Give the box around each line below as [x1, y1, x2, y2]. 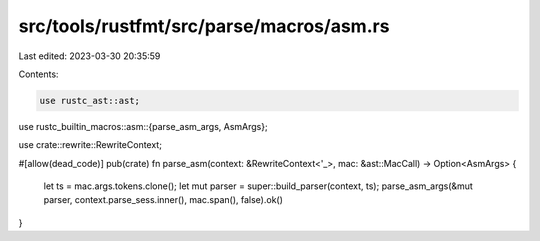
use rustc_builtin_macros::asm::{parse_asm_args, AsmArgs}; [18, 120, 269, 132]
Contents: [18, 68, 59, 80]
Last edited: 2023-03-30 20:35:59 [18, 50, 161, 62]
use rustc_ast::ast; [39, 95, 140, 106]
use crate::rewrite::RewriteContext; [18, 139, 162, 151]
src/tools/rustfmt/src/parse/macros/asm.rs [18, 15, 390, 37]
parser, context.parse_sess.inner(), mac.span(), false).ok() [43, 194, 284, 206]
